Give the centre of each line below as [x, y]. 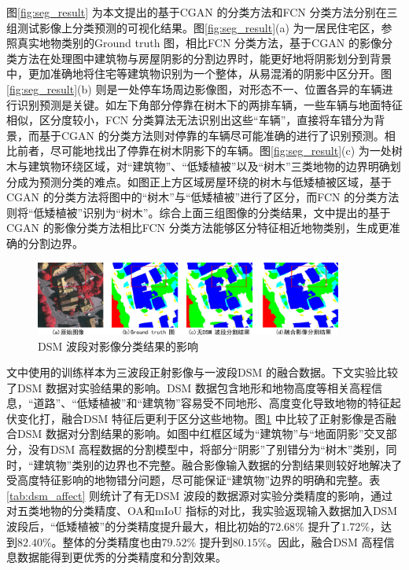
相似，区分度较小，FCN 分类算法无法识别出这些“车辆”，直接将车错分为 [190, 120]
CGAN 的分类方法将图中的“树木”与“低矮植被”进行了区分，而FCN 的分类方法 [203, 197]
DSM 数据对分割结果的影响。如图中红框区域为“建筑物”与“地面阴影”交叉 [201, 434]
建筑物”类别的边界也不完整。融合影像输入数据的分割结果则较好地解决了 [218, 464]
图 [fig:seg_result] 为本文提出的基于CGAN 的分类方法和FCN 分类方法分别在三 [202, 12]
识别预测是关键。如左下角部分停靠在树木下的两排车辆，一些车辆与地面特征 [210, 104]
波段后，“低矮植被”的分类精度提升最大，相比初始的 [138, 526]
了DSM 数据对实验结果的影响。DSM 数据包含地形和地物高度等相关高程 [189, 387]
